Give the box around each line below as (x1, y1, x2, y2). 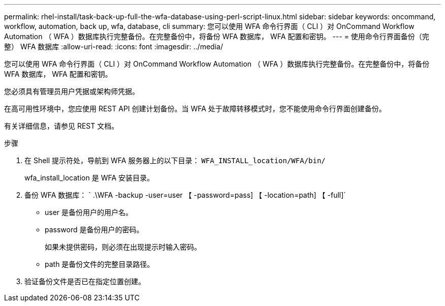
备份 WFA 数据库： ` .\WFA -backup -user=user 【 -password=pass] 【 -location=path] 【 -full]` (24, 191, 346, 199)
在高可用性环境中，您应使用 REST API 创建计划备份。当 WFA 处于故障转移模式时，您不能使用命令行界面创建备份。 (4, 104, 386, 113)
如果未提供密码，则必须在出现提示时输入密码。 (45, 242, 201, 251)
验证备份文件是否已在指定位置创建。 (24, 277, 145, 286)
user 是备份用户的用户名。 (45, 208, 133, 217)
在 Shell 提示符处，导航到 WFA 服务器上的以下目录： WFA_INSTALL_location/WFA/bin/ (24, 156, 326, 165)
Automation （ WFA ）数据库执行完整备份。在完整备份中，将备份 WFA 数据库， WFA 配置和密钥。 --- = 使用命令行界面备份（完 (4, 32, 429, 41)
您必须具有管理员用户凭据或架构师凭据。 (4, 87, 139, 96)
